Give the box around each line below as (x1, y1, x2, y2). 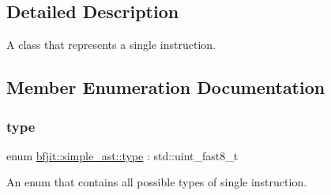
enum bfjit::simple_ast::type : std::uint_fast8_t (6, 147, 239, 163)
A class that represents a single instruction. (6, 36, 216, 53)
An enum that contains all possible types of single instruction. (6, 174, 307, 190)
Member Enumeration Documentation (6, 75, 325, 99)
